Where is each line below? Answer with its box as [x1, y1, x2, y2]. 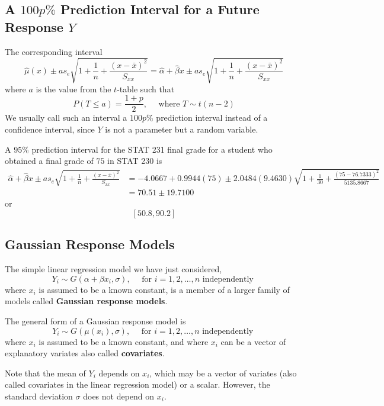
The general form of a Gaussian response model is [5, 314, 186, 327]
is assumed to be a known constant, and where [39, 335, 209, 347]
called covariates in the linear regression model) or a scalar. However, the [5, 378, 270, 391]
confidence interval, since [5, 123, 95, 135]
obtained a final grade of [5, 154, 94, 167]
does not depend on [83, 389, 155, 402]
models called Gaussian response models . [5, 295, 168, 307]
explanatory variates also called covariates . [5, 347, 165, 359]
